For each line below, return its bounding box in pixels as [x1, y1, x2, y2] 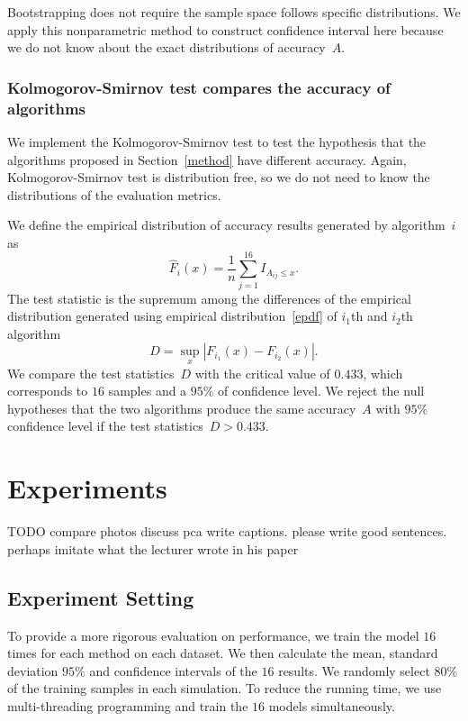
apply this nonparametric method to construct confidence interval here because [7, 20, 444, 39]
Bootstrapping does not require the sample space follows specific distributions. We [7, 3, 461, 21]
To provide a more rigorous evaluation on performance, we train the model [7, 625, 419, 644]
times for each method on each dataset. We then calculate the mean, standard [7, 643, 438, 662]
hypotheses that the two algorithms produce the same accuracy [7, 398, 356, 417]
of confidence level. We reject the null [218, 381, 425, 400]
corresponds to [7, 381, 88, 400]
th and [351, 306, 388, 325]
